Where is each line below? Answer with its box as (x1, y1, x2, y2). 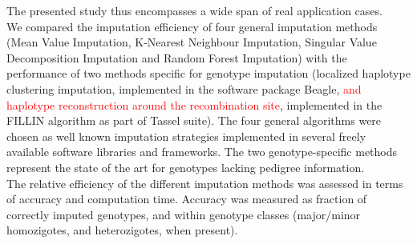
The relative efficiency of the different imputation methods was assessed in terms (6, 174, 403, 191)
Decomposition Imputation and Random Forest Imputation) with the (6, 49, 347, 66)
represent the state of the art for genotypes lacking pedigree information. (6, 158, 365, 175)
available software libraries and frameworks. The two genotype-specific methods (6, 143, 398, 160)
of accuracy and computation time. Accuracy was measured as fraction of (6, 190, 367, 207)
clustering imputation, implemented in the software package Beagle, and (6, 80, 362, 97)
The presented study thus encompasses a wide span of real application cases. (6, 2, 383, 18)
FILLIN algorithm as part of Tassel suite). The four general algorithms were (6, 112, 382, 129)
